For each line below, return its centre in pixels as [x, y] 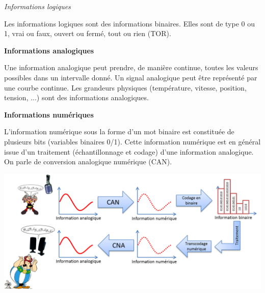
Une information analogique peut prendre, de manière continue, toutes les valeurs [131, 67]
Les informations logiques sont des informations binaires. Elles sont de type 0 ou [129, 23]
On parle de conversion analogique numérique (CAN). [88, 162]
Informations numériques [49, 114]
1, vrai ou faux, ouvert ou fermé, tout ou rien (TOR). [88, 33]
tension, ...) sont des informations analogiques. [76, 97]
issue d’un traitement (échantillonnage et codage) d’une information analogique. [129, 151]
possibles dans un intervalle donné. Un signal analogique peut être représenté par [131, 77]
